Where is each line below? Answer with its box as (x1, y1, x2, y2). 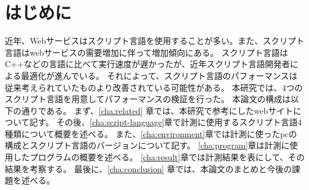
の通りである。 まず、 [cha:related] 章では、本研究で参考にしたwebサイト (13, 104, 294, 116)
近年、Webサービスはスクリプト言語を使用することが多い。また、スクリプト (5, 34, 305, 47)
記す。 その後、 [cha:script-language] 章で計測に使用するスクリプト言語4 (29, 116, 302, 128)
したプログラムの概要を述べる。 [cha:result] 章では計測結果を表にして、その (13, 151, 305, 163)
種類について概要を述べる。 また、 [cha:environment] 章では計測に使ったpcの (5, 127, 297, 140)
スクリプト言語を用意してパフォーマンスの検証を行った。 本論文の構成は (5, 93, 291, 105)
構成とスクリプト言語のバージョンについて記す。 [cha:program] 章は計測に (5, 139, 290, 151)
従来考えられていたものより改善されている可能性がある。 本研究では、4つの (5, 81, 303, 93)
